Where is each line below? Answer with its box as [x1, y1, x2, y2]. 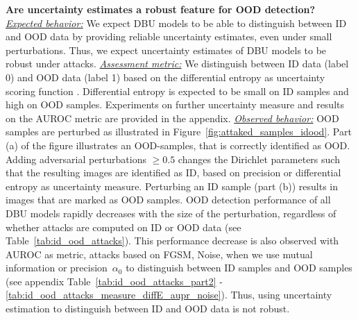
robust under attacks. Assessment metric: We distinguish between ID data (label [6, 56, 349, 71]
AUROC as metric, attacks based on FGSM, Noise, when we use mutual [6, 246, 313, 261]
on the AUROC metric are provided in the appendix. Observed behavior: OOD [6, 110, 339, 125]
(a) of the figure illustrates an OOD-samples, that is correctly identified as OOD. [6, 137, 350, 152]
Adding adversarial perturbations [6, 151, 146, 166]
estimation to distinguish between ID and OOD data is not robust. [6, 301, 290, 316]
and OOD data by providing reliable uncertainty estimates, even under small [6, 29, 332, 44]
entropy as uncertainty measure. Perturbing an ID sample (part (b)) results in [6, 178, 339, 193]
